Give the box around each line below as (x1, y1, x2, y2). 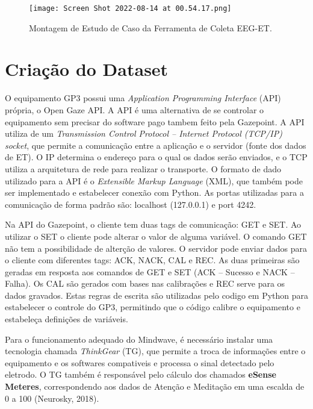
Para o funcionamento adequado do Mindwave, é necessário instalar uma (5, 333, 273, 345)
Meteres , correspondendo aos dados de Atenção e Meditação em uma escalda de (5, 380, 305, 393)
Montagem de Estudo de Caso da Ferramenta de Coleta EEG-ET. (29, 21, 272, 34)
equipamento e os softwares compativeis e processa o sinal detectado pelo (5, 356, 274, 369)
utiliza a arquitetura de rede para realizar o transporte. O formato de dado (5, 162, 281, 175)
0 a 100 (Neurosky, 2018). (5, 392, 99, 404)
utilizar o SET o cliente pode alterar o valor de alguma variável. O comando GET (5, 229, 307, 242)
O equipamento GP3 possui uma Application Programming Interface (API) (5, 92, 281, 104)
